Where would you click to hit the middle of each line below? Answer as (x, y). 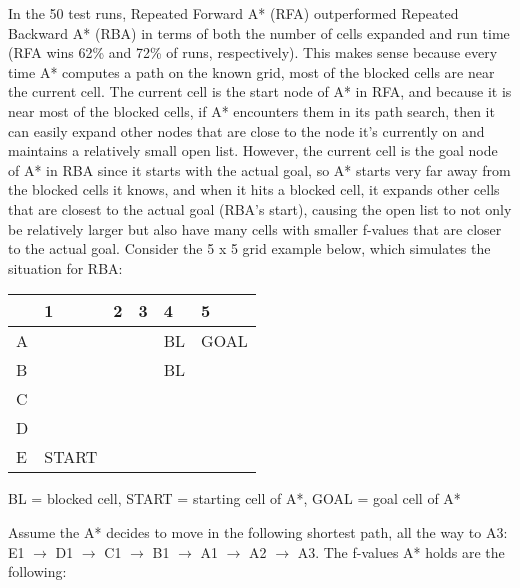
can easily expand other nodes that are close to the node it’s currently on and (246, 130)
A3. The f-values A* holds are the (401, 551)
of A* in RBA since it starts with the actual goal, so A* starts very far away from (259, 169)
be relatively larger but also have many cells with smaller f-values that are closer (255, 228)
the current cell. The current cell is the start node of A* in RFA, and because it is (260, 91)
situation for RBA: (65, 267)
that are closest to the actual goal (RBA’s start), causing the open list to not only (260, 208)
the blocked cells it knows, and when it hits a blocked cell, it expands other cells (254, 189)
